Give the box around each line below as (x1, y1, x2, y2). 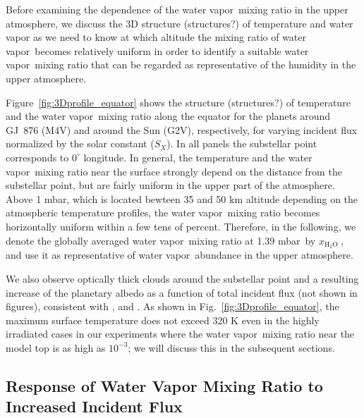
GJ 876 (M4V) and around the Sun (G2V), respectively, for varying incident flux (6, 122, 358, 137)
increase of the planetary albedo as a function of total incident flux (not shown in (6, 285, 358, 300)
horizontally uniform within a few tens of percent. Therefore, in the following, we (6, 219, 356, 233)
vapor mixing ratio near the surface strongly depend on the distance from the (6, 164, 342, 178)
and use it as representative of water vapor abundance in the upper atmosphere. (6, 247, 353, 262)
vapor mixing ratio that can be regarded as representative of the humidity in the (6, 57, 356, 72)
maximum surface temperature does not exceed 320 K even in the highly (6, 312, 320, 327)
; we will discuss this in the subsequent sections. (128, 340, 335, 355)
